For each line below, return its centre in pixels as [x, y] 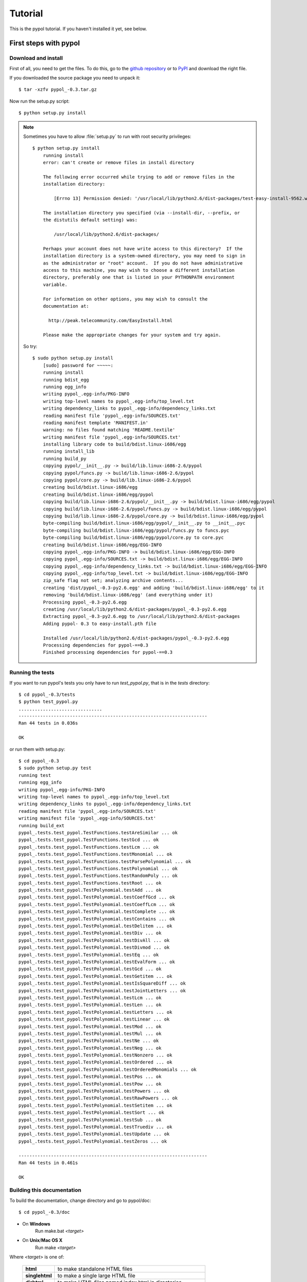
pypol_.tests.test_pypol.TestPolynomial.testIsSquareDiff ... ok [102, 984]
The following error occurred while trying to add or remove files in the [139, 177]
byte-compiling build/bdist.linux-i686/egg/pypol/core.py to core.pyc [133, 538]
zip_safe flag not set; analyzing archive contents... [113, 580]
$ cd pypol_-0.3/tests [47, 694]
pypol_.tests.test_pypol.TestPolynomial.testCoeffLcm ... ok [97, 904]
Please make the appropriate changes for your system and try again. [132, 335]
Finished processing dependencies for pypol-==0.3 [108, 652]
